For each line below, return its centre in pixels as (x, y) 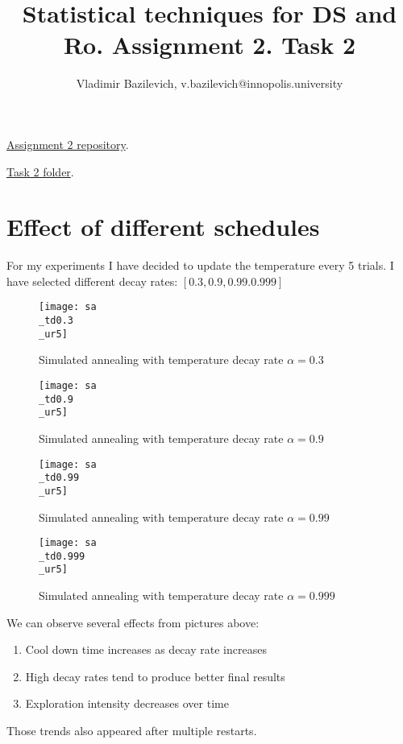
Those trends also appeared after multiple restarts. (132, 731)
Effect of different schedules (163, 227)
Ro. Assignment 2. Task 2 (210, 45)
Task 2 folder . (40, 171)
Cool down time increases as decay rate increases (146, 649)
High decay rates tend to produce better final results (155, 676)
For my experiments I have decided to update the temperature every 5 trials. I (200, 265)
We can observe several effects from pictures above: (133, 622)
